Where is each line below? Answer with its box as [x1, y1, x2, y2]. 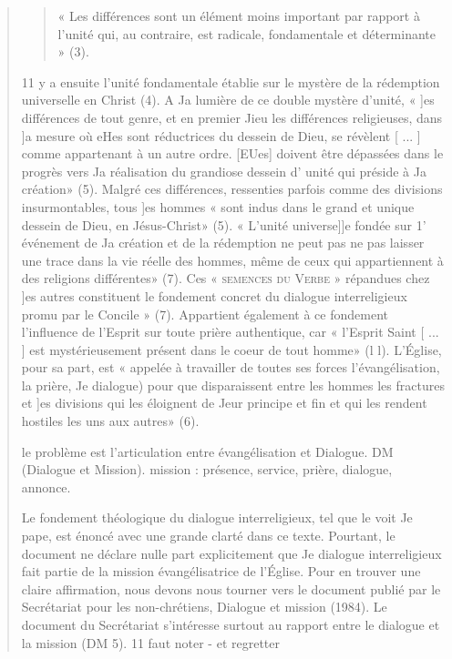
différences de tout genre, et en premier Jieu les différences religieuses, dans [21, 107, 443, 127]
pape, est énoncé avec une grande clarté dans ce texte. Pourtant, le [21, 526, 395, 545]
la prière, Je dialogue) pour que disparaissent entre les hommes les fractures [21, 375, 445, 394]
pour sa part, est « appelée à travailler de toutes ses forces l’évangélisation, [21, 358, 440, 377]
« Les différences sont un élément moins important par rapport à [57, 6, 420, 25]
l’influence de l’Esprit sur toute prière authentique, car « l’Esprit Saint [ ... [21, 322, 439, 341]
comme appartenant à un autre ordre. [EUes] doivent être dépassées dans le [21, 144, 444, 163]
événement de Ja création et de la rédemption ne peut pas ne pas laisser [21, 233, 425, 252]
